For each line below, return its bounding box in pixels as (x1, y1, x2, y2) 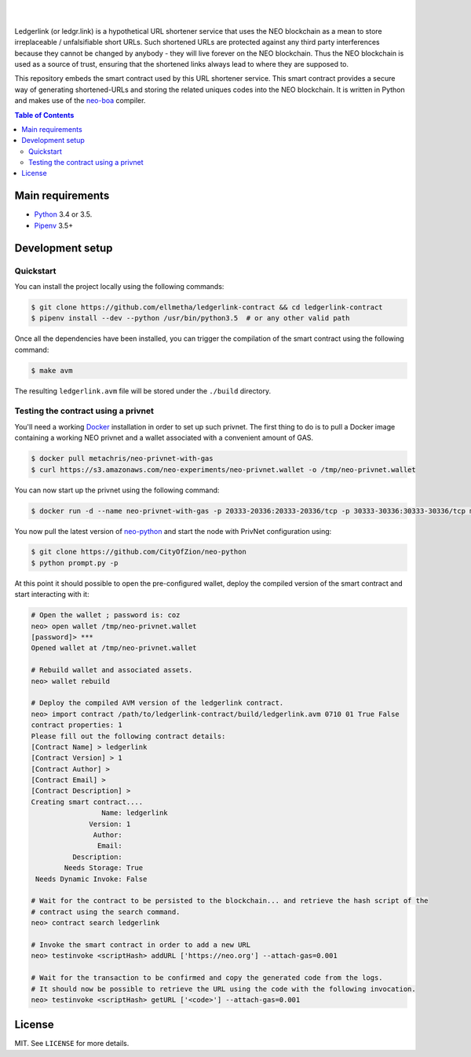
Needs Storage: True (64, 864, 144, 872)
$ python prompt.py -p (31, 558, 119, 567)
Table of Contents (14, 110, 75, 119)
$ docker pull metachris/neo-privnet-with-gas (31, 454, 214, 463)
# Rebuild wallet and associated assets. (31, 666, 193, 675)
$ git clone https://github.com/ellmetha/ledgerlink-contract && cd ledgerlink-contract (31, 302, 384, 312)
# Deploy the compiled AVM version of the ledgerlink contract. (31, 699, 284, 708)
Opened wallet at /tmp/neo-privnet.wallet (31, 644, 197, 653)
